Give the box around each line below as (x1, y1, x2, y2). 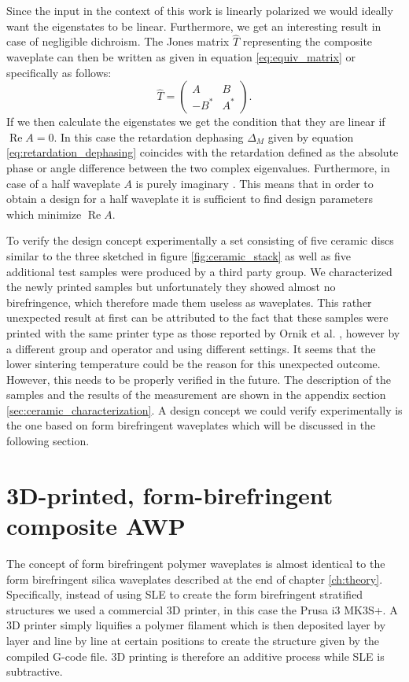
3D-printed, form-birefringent (6, 478, 333, 511)
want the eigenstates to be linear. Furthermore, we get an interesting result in (6, 17, 381, 34)
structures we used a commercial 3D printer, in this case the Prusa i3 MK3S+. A (6, 601, 398, 617)
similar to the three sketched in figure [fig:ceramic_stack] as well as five (6, 247, 351, 264)
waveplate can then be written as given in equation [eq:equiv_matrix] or (6, 49, 356, 65)
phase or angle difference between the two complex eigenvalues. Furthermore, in (6, 159, 390, 175)
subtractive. (6, 663, 63, 680)
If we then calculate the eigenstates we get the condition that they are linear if (6, 113, 385, 130)
